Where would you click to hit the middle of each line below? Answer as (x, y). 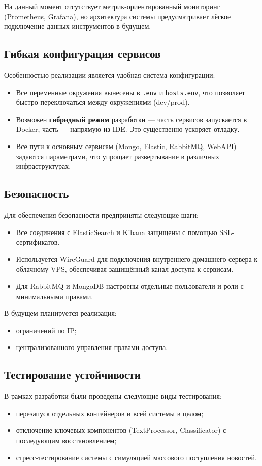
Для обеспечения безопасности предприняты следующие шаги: (101, 215)
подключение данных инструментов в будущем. (78, 26)
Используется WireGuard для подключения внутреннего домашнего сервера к (137, 259)
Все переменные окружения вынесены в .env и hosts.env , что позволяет (130, 92)
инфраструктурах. (43, 166)
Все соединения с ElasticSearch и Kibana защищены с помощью (117, 232)
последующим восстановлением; (66, 440)
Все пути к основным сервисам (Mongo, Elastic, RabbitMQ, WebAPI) (126, 146)
